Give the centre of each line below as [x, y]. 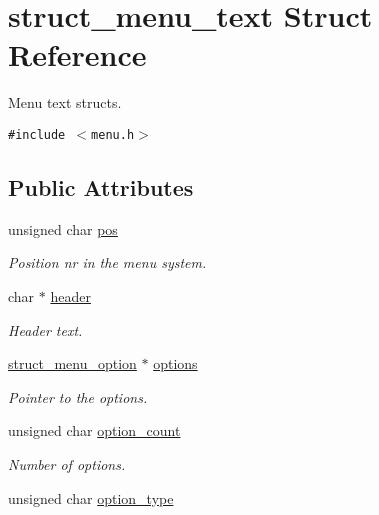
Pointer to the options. [78, 396]
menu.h [113, 134]
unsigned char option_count [94, 430]
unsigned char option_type [91, 497]
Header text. [45, 329]
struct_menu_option [72, 363]
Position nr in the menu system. [107, 262]
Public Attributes [101, 186]
